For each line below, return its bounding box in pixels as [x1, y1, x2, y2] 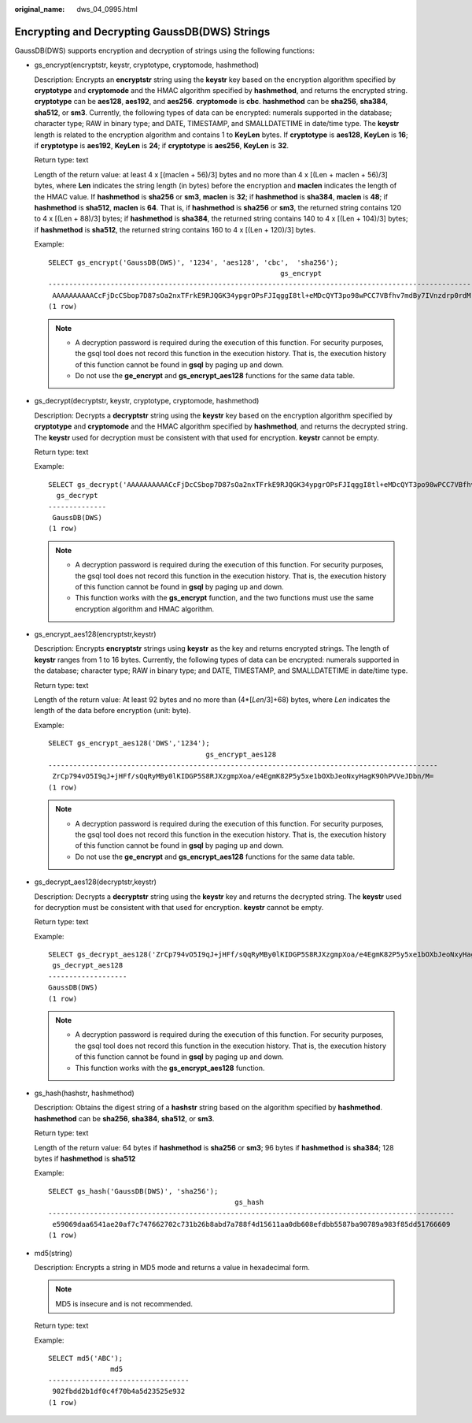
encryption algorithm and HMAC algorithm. [75, 604, 215, 614]
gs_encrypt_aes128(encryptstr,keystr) [34, 630, 157, 639]
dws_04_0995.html [76, 5, 138, 13]
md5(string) [34, 1248, 72, 1258]
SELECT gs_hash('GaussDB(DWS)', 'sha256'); [48, 1187, 219, 1195]
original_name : [14, 5, 65, 13]
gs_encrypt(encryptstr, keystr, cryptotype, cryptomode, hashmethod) [34, 60, 260, 70]
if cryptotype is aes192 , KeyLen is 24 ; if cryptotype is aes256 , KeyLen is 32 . [34, 141, 289, 150]
